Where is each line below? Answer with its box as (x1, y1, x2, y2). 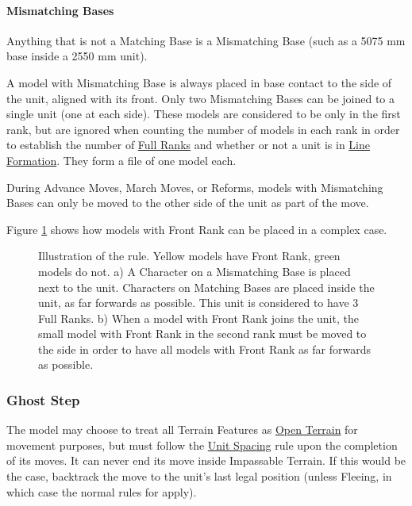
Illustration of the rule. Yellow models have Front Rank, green (38, 247, 341, 264)
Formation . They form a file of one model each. (6, 151, 237, 168)
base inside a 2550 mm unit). (6, 48, 148, 64)
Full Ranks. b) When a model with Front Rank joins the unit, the (38, 309, 359, 326)
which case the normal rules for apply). (6, 483, 197, 500)
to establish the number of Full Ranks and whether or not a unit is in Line (6, 136, 371, 153)
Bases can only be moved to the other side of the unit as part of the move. (6, 194, 369, 211)
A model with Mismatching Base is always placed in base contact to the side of (6, 74, 392, 90)
